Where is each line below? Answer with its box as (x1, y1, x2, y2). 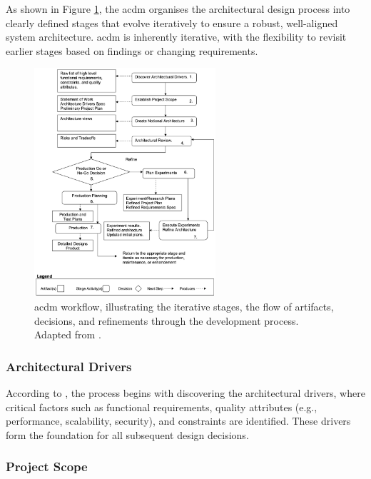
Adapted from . (34, 327, 101, 342)
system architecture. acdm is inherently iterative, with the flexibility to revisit (6, 29, 347, 44)
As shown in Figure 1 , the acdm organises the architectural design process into (6, 1, 350, 16)
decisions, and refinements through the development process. (34, 313, 299, 328)
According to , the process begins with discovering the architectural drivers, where (6, 385, 365, 400)
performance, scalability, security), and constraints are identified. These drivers (6, 413, 351, 428)
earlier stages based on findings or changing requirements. (6, 43, 258, 58)
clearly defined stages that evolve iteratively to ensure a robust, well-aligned (6, 15, 338, 30)
